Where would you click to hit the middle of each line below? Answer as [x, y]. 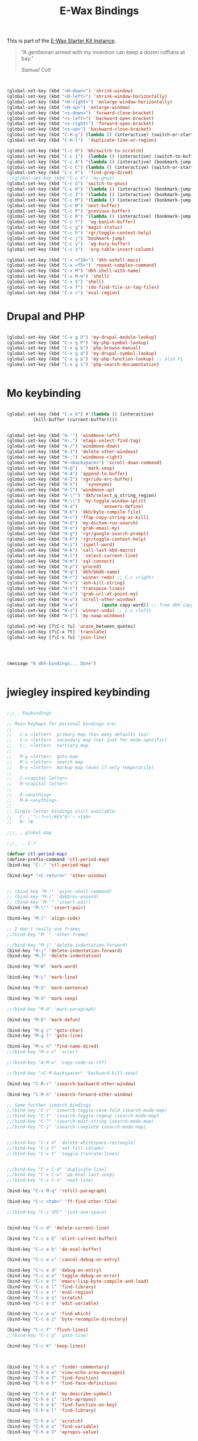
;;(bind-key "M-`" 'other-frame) [48, 934]
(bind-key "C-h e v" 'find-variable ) [53, 1426]
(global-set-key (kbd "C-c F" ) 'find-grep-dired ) [70, 173]
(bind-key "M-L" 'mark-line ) [42, 977]
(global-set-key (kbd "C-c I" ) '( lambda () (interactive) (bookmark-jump [99, 194]
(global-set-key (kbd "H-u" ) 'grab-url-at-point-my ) [73, 594]
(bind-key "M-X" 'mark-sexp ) [42, 999]
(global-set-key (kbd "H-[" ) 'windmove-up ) [61, 490]
